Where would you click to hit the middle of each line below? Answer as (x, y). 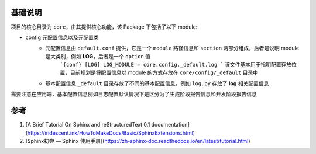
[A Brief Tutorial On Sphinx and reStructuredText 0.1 (88, 125)
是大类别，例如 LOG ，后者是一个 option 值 (98, 56)
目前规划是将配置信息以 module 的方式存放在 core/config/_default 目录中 (164, 72)
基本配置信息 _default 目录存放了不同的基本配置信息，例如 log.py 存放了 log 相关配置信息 (157, 83)
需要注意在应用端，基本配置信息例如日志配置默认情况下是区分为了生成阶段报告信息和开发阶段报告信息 (134, 94)
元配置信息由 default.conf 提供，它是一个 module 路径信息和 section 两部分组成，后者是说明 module (172, 48)
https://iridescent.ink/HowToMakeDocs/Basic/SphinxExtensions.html (110, 133)
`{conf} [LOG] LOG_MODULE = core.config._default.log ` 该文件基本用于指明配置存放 (176, 65)
